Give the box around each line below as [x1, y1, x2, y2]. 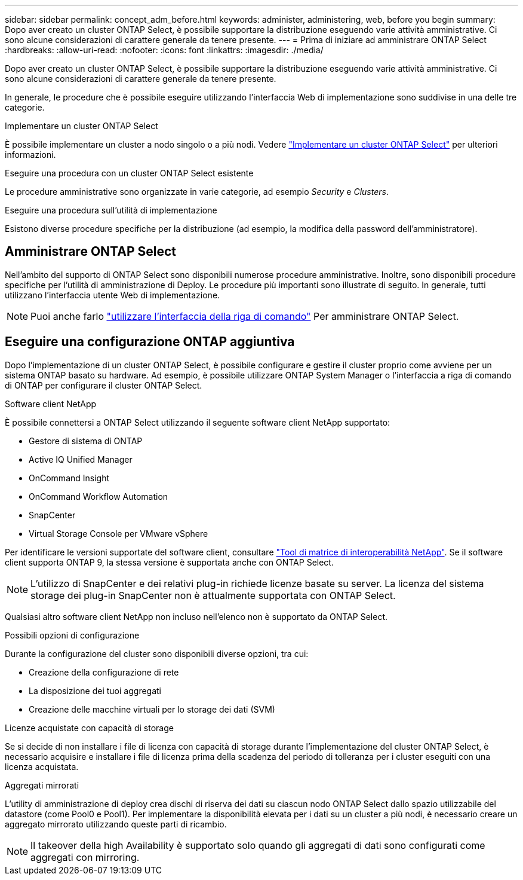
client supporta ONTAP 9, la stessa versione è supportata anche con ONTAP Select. [5, 557, 334, 567]
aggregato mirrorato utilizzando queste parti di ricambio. [5, 818, 227, 829]
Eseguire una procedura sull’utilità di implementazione [5, 205, 217, 215]
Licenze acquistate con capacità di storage [5, 722, 174, 733]
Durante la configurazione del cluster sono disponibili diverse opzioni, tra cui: [5, 648, 309, 659]
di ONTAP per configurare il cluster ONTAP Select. [5, 380, 202, 390]
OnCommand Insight [29, 472, 110, 483]
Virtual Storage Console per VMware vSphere [29, 528, 208, 539]
